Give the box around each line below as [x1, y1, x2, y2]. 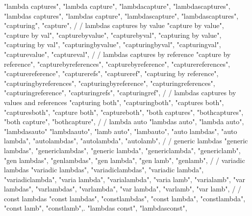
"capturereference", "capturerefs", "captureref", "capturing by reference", [4, 68, 219, 79]
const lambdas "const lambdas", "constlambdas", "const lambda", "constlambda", [4, 193, 246, 203]
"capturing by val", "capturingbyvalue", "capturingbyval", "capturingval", [4, 39, 221, 50]
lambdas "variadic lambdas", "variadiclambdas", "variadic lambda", [4, 164, 204, 175]
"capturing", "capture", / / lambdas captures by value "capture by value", [4, 20, 224, 30]
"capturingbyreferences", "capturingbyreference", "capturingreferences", [4, 78, 215, 88]
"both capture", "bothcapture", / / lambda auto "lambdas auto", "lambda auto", [4, 116, 244, 127]
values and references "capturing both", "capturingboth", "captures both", [4, 97, 224, 107]
